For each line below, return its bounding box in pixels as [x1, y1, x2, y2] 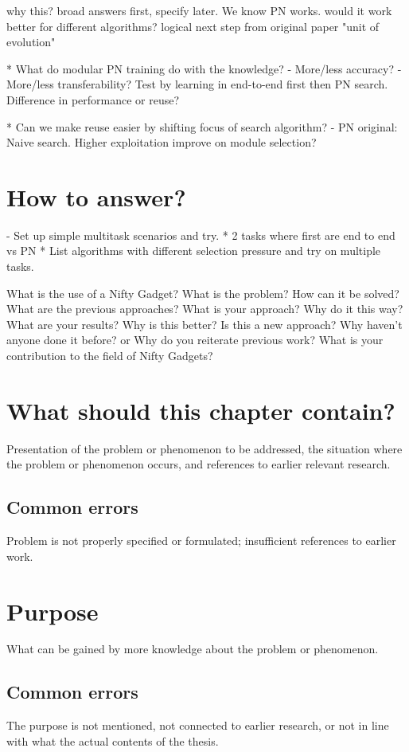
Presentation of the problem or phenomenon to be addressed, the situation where [6, 440, 403, 456]
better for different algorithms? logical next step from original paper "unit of [6, 18, 380, 34]
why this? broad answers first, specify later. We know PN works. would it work [6, 2, 392, 18]
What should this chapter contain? [6, 394, 395, 426]
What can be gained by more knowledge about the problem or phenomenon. [6, 640, 379, 657]
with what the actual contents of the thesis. [6, 732, 219, 749]
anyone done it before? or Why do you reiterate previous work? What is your [6, 331, 384, 348]
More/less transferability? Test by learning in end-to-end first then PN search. [6, 76, 388, 92]
